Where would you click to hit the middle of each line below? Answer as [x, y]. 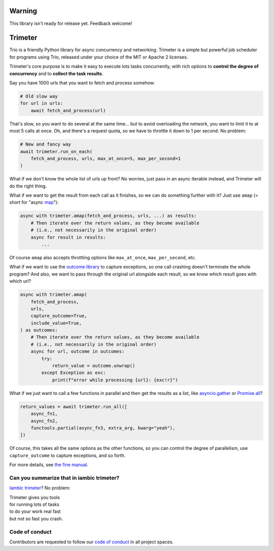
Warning [23, 11]
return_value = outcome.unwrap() [94, 366]
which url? [20, 281]
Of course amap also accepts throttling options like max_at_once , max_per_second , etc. [103, 257]
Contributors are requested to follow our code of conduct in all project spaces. [91, 542]
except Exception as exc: [74, 373]
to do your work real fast [35, 511]
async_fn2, [44, 421]
